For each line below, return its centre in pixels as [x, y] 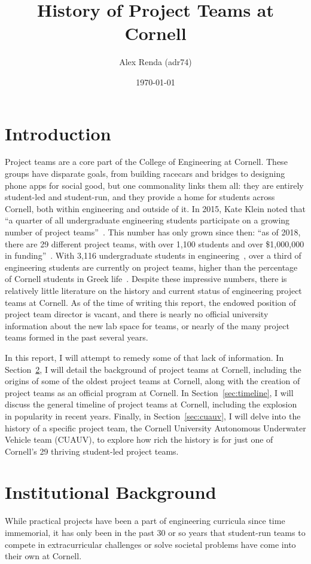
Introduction [58, 133]
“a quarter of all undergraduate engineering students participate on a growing [147, 220]
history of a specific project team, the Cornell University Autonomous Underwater [155, 427]
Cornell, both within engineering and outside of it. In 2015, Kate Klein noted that [155, 208]
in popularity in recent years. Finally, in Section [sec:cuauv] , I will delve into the [153, 416]
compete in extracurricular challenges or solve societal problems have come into [150, 544]
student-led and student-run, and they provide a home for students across [140, 197]
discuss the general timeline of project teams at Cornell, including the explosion [151, 404]
